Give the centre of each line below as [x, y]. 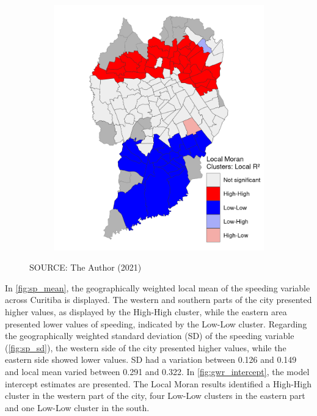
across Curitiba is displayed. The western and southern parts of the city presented [158, 300]
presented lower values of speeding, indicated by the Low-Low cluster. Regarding [156, 323]
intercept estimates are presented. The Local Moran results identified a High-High [158, 383]
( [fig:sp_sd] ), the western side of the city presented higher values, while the [146, 347]
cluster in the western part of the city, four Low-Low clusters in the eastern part [155, 396]
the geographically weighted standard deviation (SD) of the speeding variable [150, 336]
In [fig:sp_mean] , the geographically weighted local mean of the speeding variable [158, 287]
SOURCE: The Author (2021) [86, 267]
